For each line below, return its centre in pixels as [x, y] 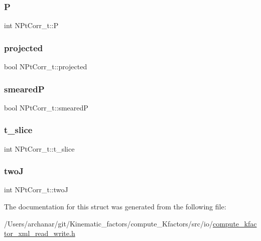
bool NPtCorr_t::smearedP [46, 107]
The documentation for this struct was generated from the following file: [115, 207]
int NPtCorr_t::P [31, 25]
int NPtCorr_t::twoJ [36, 190]
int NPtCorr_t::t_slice [39, 148]
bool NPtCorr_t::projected [46, 67]
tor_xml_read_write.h [40, 233]
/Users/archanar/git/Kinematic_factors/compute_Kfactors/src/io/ [108, 223]
